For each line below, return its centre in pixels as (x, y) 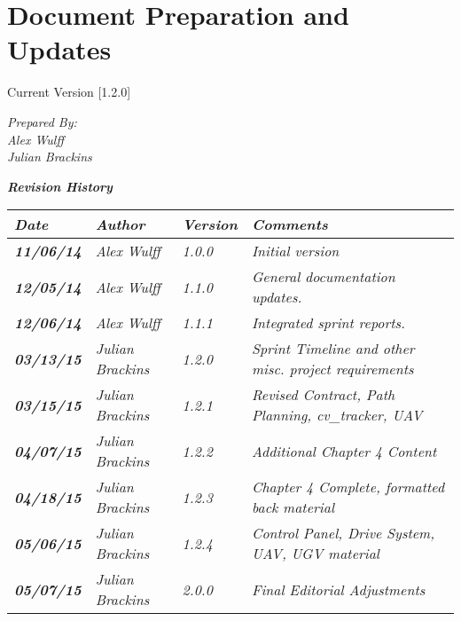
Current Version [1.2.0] (69, 92)
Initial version (295, 251)
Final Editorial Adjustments (338, 589)
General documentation (323, 277)
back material (293, 507)
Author (120, 224)
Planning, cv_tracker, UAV (337, 415)
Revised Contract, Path (323, 395)
